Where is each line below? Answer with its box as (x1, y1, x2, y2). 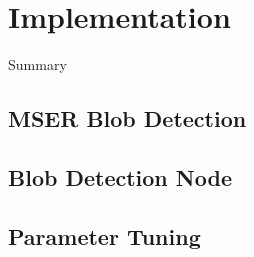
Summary (8, 54, 67, 75)
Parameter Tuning (8, 220, 201, 251)
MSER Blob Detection (8, 103, 247, 134)
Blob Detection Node (8, 161, 232, 192)
